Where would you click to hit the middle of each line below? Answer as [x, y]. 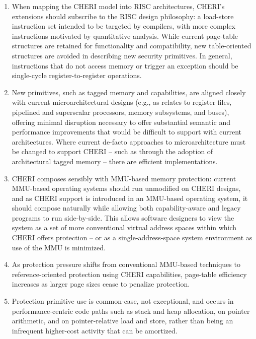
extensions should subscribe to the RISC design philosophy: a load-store [123, 16]
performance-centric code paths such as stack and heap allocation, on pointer [131, 311]
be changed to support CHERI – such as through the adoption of [112, 151]
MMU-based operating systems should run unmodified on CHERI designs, [126, 188]
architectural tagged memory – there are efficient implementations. [115, 161]
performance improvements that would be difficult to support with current [126, 132]
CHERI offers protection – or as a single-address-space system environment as [132, 238]
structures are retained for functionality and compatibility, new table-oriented [132, 46]
